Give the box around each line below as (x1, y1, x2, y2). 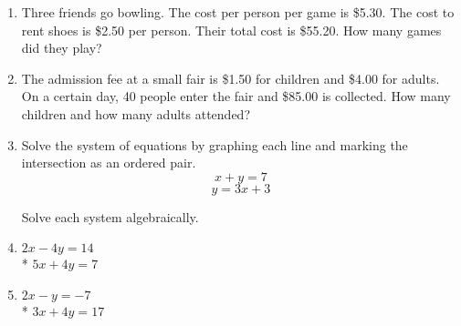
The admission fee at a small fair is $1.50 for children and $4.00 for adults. (21, 68, 440, 87)
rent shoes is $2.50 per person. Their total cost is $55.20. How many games (21, 20, 442, 39)
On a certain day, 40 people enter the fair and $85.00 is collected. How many (21, 87, 451, 106)
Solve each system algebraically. (21, 207, 199, 226)
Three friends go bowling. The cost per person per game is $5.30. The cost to (21, 3, 455, 21)
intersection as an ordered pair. (21, 153, 196, 172)
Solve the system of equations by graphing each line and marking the (21, 135, 408, 154)
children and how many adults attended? (21, 104, 250, 123)
